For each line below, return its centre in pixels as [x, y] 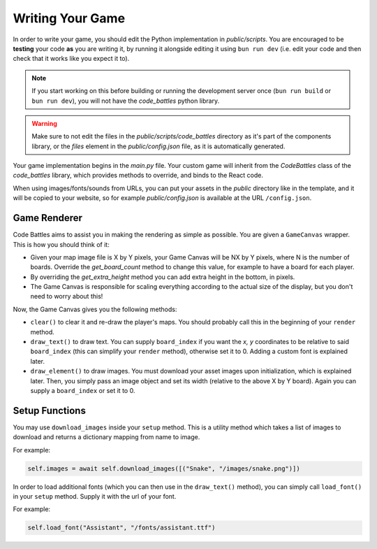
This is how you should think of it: [61, 244]
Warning [44, 123]
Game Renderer [48, 218]
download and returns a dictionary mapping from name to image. [106, 437]
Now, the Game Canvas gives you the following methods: [95, 309]
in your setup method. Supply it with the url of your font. [95, 497]
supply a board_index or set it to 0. [83, 391]
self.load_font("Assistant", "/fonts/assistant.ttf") [121, 528]
